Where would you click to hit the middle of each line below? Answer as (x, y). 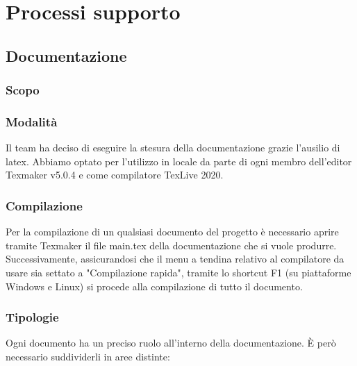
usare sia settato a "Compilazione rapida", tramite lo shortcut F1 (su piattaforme (178, 272)
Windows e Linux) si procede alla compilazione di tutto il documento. (154, 286)
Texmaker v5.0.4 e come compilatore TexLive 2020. (115, 175)
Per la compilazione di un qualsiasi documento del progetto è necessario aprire (172, 232)
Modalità (32, 121)
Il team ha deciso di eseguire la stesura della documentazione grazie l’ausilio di (173, 148)
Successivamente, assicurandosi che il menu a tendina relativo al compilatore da (175, 259)
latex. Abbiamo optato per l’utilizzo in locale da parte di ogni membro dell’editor (179, 161)
